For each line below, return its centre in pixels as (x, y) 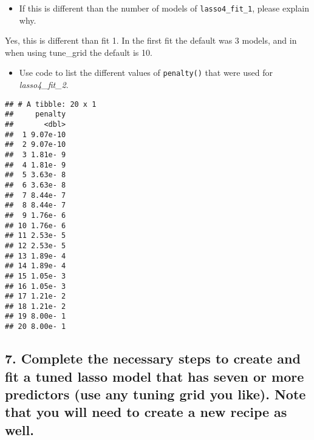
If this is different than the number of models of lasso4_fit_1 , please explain (164, 8)
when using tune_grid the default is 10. (79, 52)
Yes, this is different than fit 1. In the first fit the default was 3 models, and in (151, 40)
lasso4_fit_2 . (44, 85)
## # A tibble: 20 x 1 (51, 104)
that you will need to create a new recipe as (146, 412)
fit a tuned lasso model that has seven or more (155, 376)
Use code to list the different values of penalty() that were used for (146, 73)
